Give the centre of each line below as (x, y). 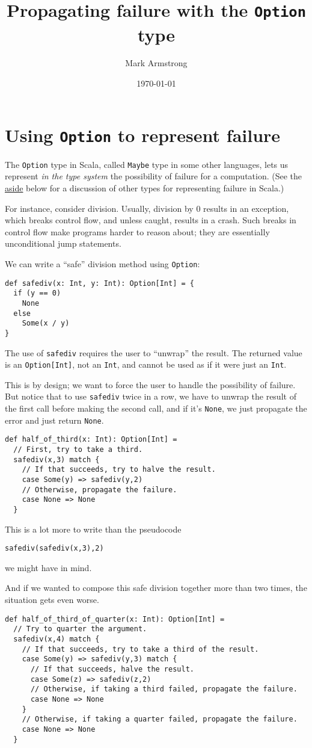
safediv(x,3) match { (57, 459)
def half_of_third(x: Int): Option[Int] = (91, 440)
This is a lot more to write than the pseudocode (93, 529)
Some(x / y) (46, 323)
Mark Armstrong (156, 63)
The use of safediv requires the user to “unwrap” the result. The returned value (154, 352)
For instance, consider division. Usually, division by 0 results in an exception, (147, 208)
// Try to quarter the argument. (80, 629)
